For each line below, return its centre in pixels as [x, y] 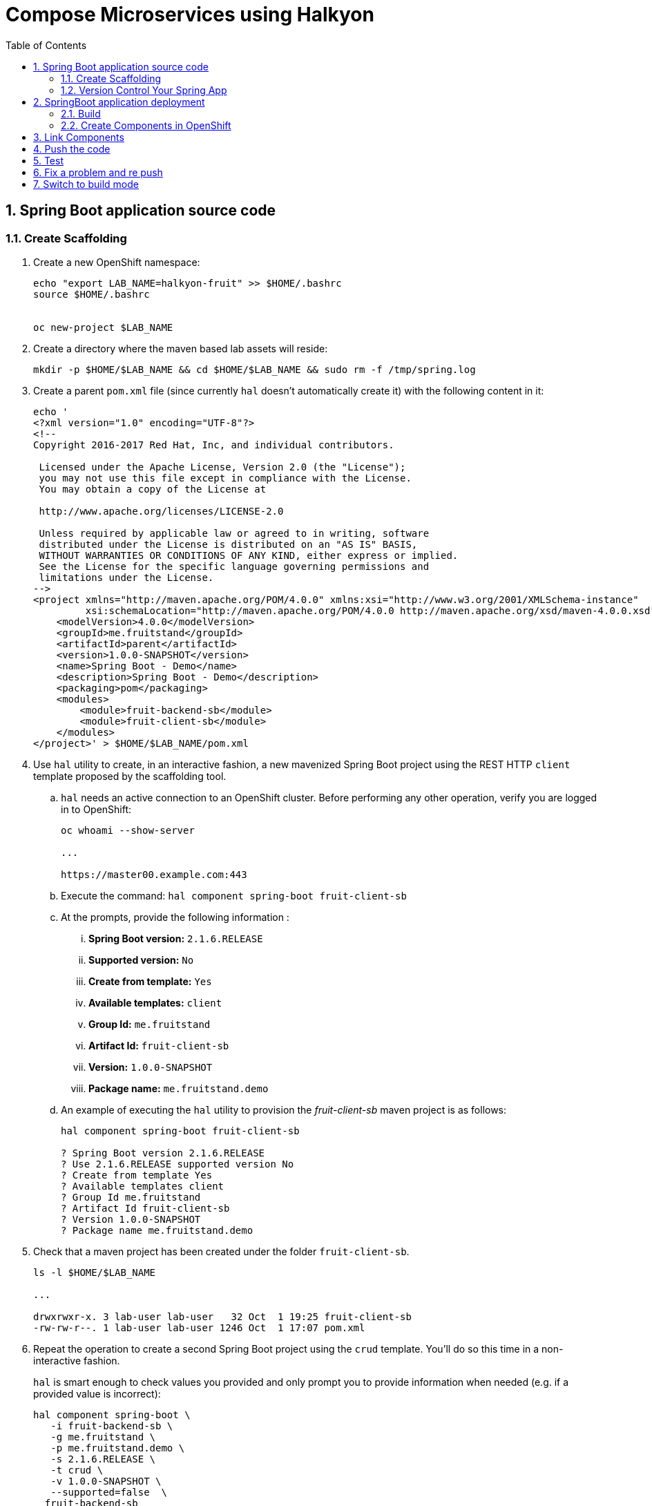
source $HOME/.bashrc [92, 294]
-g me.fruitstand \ [103, 1437]
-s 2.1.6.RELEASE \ [103, 1459]
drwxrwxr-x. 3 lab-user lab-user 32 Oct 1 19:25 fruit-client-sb [222, 1316]
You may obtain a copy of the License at [153, 489]
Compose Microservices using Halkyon [190, 15]
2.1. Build [81, 113]
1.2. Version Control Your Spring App [144, 90]
